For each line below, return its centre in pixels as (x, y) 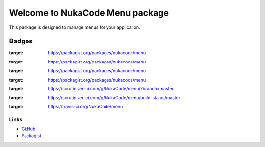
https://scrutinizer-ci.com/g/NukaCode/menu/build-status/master (114, 98)
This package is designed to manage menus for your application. (75, 27)
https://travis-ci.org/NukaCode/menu (85, 106)
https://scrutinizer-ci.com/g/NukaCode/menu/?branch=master (111, 89)
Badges (21, 41)
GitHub (28, 129)
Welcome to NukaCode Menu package (89, 13)
